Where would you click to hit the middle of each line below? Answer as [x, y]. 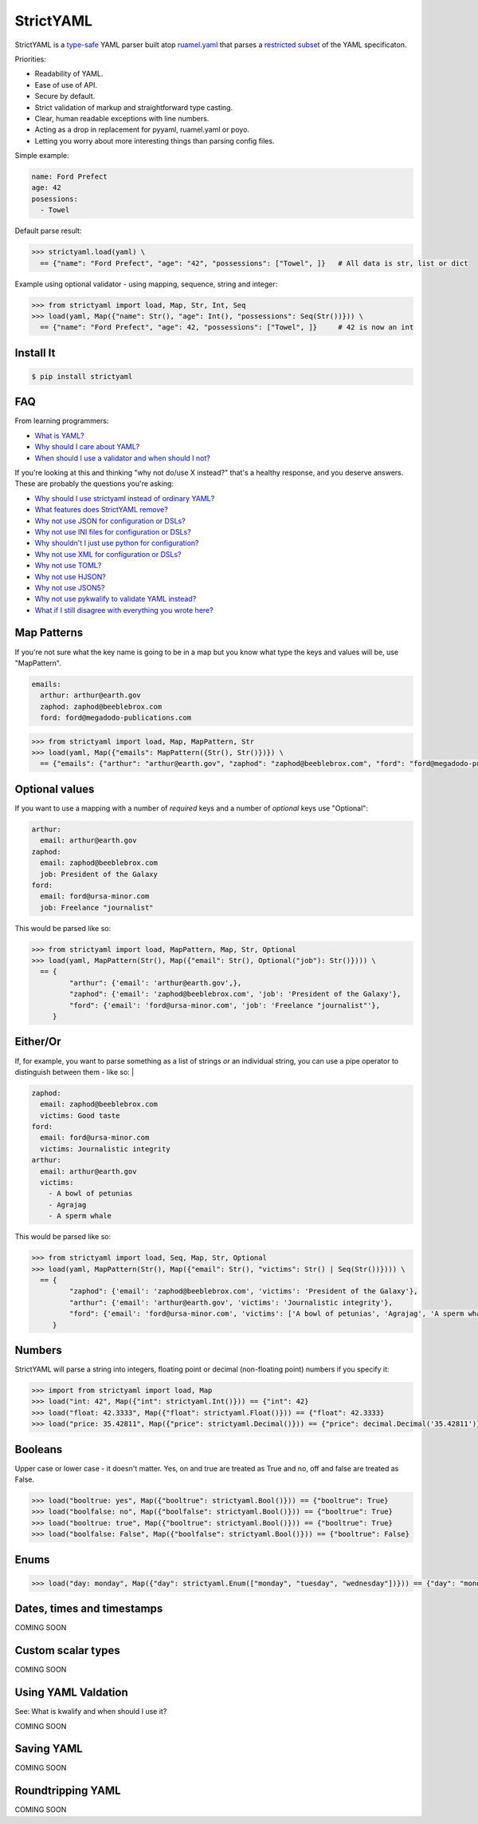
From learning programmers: [62, 421]
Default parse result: [48, 231]
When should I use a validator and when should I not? [122, 458]
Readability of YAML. [69, 74]
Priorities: [31, 59]
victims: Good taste [80, 1115]
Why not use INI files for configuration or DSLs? [113, 531]
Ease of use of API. [66, 85]
